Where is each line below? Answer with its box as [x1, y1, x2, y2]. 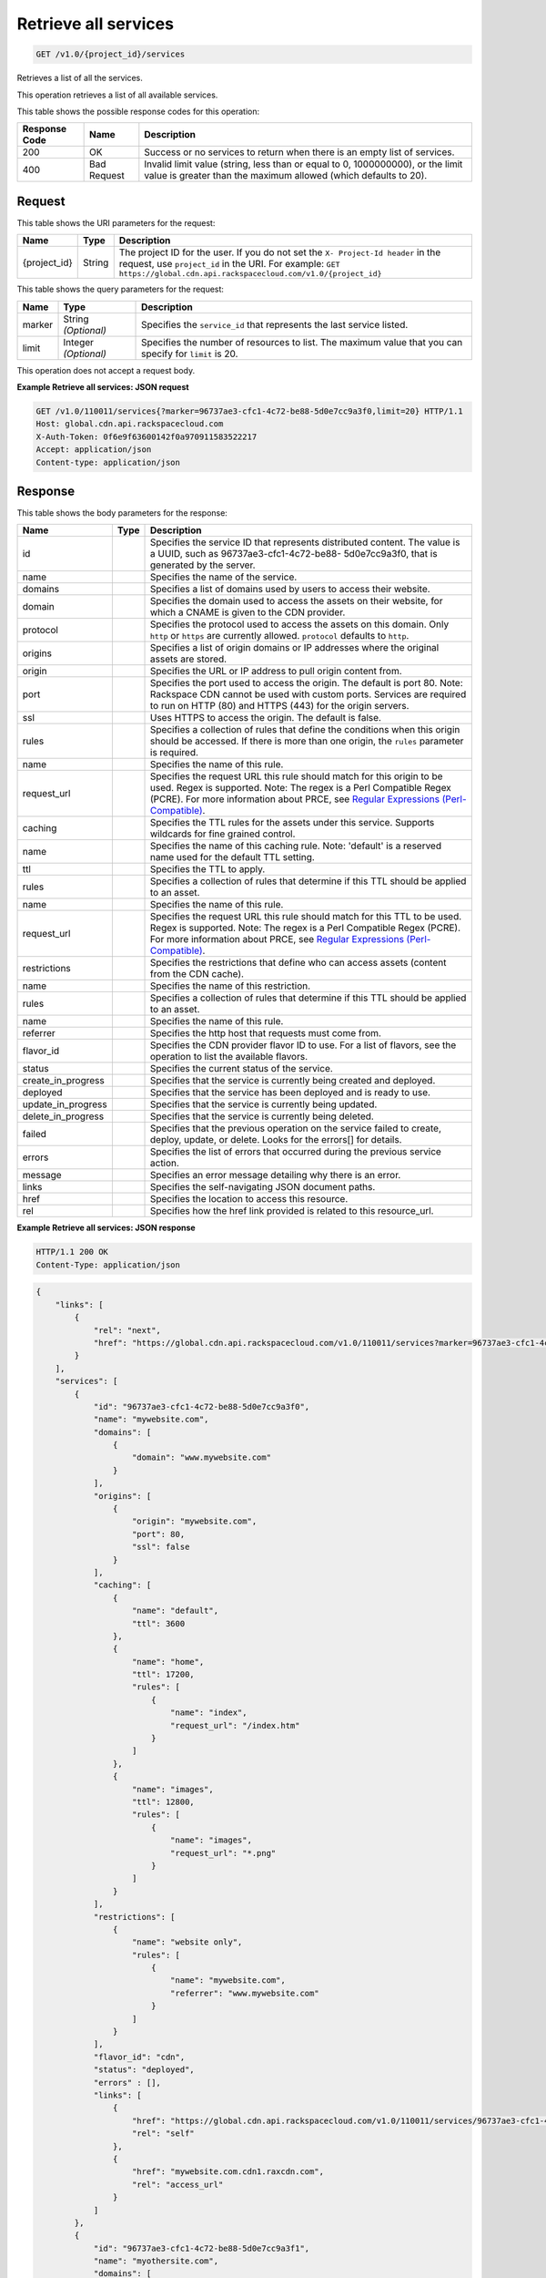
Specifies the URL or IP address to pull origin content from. [150, 665, 402, 678]
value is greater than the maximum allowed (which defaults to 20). [144, 169, 428, 182]
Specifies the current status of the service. [150, 1062, 334, 1075]
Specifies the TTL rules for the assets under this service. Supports [150, 816, 435, 829]
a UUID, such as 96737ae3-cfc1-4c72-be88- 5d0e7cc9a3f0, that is [150, 548, 438, 560]
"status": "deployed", [93, 2065, 195, 2075]
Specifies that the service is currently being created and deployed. [150, 1074, 436, 1087]
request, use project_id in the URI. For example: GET [118, 258, 340, 271]
